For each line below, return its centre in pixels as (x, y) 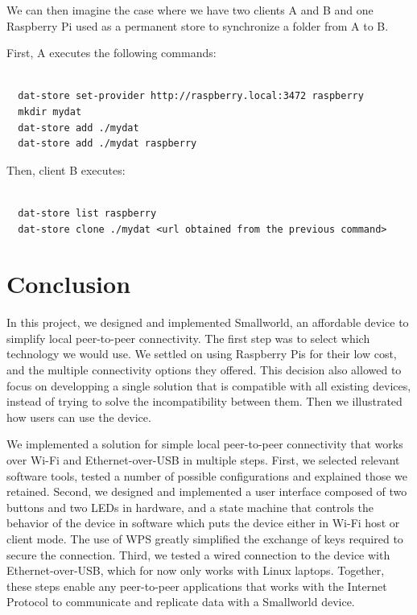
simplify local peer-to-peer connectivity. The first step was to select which (188, 338)
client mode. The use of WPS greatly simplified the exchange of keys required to (205, 538)
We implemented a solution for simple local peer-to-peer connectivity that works (205, 444)
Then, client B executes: (66, 169)
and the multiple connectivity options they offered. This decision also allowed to (204, 370)
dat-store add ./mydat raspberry (107, 144)
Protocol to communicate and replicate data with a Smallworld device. (181, 602)
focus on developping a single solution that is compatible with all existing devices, (209, 385)
